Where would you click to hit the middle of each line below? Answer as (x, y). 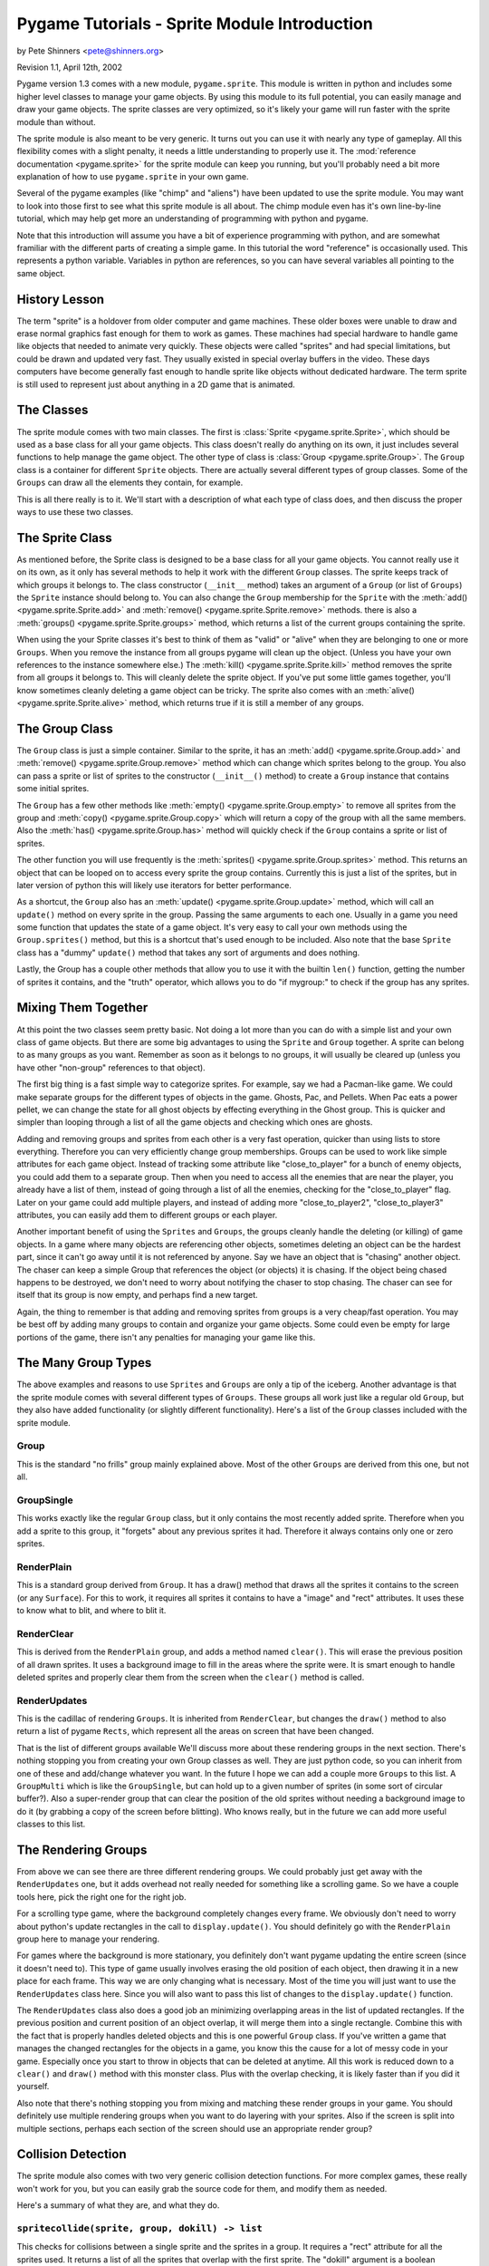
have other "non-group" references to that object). (111, 1067)
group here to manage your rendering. (88, 1939)
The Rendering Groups (82, 1850)
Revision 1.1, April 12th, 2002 (69, 67)
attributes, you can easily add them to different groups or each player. (147, 1215)
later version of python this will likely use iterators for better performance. (154, 885)
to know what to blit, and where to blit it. (91, 1610)
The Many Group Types (84, 1363)
